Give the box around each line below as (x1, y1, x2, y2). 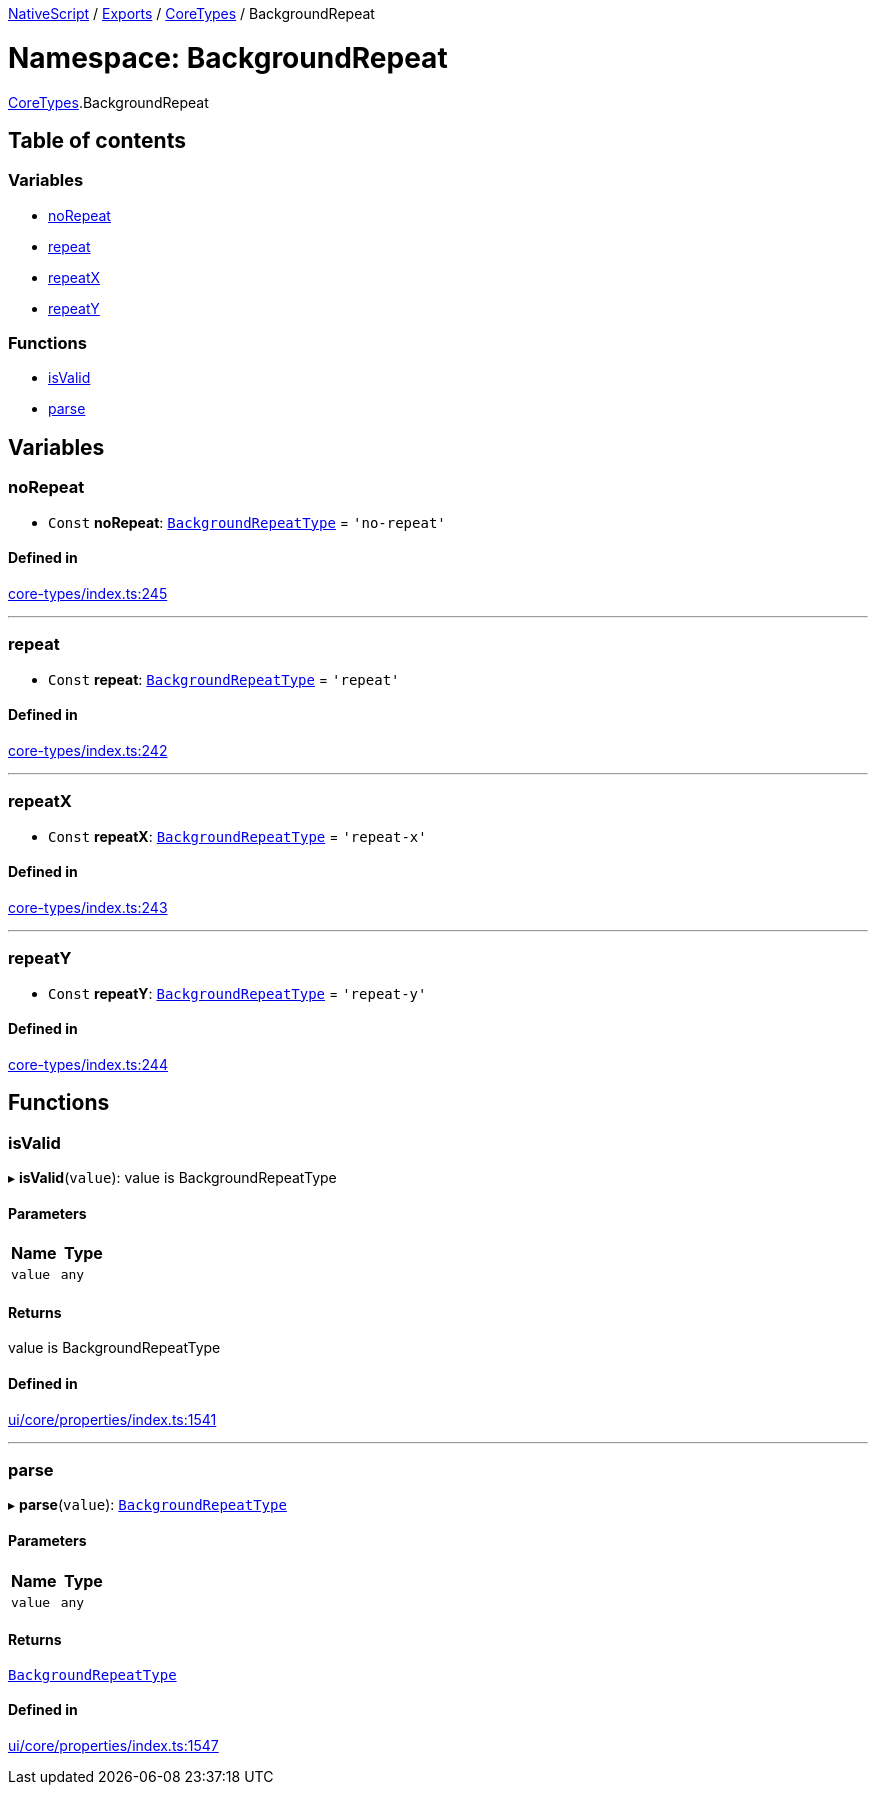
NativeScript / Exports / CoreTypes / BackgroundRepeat (8, 5, 375, 22)
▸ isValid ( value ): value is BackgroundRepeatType (8, 1169, 337, 1187)
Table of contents (8, 127, 186, 153)
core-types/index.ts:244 (8, 1055, 168, 1073)
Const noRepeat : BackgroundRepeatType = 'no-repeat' (48, 513, 446, 531)
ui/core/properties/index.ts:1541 (8, 1410, 217, 1428)
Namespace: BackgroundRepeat (8, 40, 448, 75)
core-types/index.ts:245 (8, 584, 168, 602)
